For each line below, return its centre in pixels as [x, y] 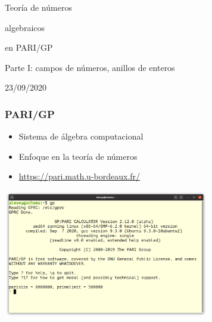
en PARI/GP [29, 47]
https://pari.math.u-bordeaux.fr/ [79, 176]
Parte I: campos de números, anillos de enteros [90, 67]
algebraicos [25, 27]
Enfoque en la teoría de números [78, 156]
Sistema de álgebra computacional [81, 136]
